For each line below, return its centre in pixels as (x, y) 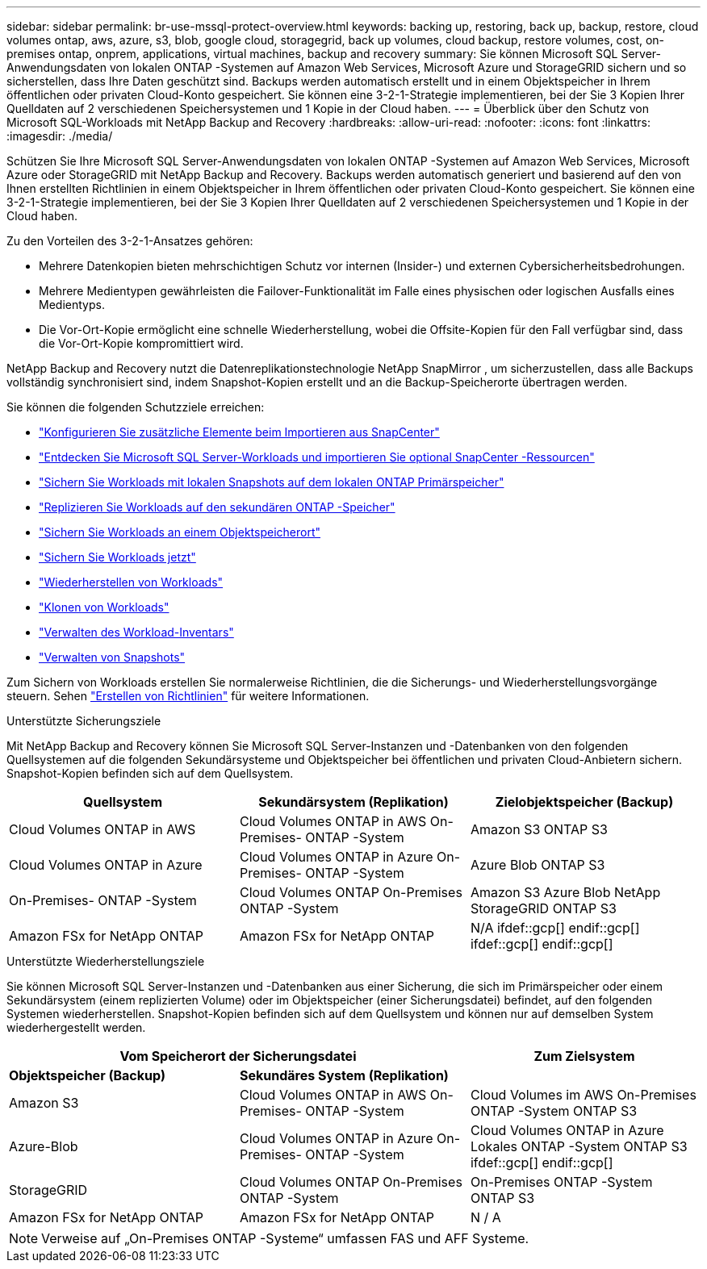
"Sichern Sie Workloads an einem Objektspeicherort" (180, 532)
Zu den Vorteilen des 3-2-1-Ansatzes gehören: (130, 241)
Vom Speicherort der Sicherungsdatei (238, 1056)
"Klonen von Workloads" (104, 607)
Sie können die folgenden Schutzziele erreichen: (136, 407)
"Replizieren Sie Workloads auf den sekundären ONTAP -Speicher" (217, 507)
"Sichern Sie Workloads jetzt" (117, 557)
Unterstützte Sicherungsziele (84, 721)
